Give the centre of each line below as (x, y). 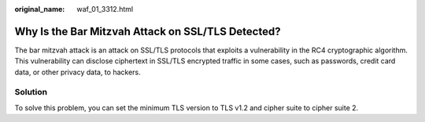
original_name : (40, 9)
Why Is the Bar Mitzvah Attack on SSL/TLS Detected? (148, 31)
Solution (31, 92)
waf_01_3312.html (105, 9)
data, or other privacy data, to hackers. (78, 72)
